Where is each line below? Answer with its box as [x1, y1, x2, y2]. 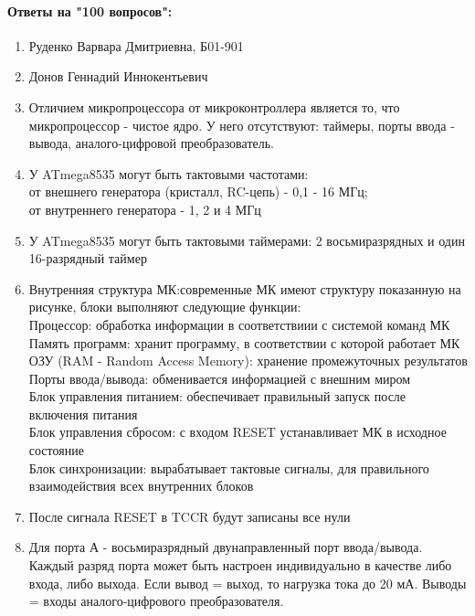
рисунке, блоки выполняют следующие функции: [28, 297, 301, 316]
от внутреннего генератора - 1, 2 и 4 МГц [28, 199, 261, 218]
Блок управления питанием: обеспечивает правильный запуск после [28, 387, 406, 406]
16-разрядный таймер [28, 249, 147, 268]
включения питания [28, 404, 138, 423]
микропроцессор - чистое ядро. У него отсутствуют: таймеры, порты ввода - [28, 115, 455, 134]
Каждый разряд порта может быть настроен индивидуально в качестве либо [28, 556, 452, 575]
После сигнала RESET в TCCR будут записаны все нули [28, 506, 351, 526]
